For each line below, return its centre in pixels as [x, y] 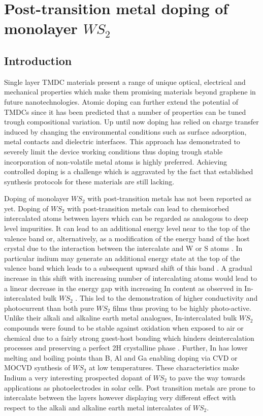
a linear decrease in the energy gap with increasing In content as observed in [123, 288]
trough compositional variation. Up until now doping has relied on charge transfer [131, 122]
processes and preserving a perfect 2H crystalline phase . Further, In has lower [126, 348]
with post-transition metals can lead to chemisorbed [148, 208]
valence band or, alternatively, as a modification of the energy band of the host [127, 238]
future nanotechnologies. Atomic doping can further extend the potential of [121, 101]
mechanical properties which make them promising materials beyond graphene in [130, 92]
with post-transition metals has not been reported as [170, 198]
